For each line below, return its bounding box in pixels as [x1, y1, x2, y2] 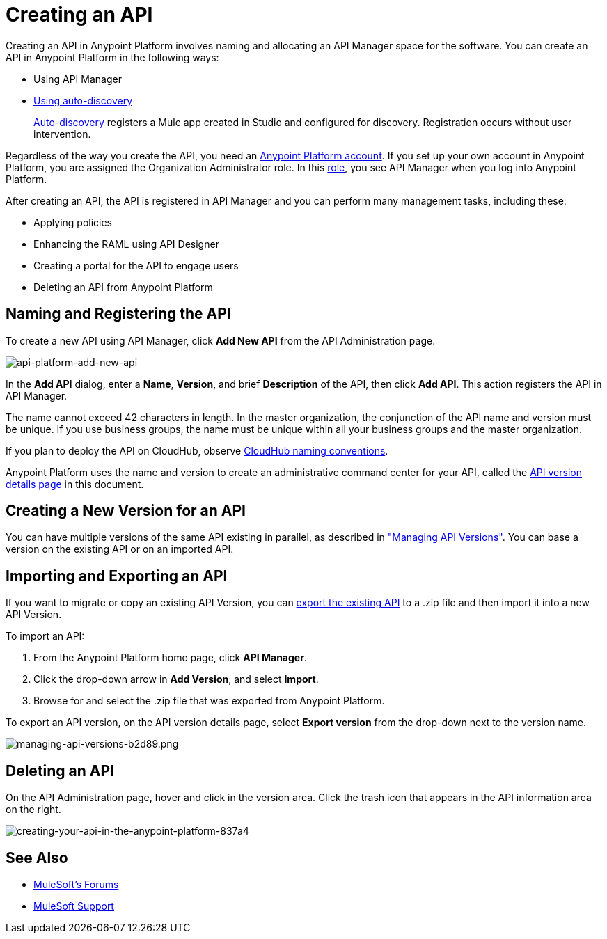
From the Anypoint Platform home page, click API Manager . [33, 652, 307, 664]
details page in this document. [6, 478, 144, 490]
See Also [6, 849, 68, 867]
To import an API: [6, 630, 85, 642]
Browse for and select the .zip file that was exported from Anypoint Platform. [33, 695, 385, 707]
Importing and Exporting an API [6, 567, 228, 585]
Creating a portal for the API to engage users [33, 259, 239, 271]
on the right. [6, 803, 61, 816]
